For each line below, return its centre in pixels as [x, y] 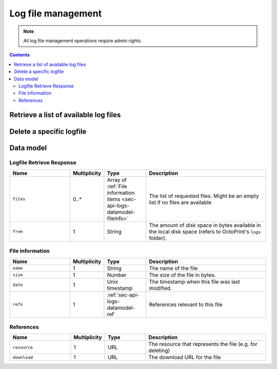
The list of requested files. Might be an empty [204, 196]
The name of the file [173, 268]
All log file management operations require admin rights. [83, 41]
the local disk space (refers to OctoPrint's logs [205, 231]
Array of [117, 180]
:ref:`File [117, 186]
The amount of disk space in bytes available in [205, 225]
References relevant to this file [186, 304]
